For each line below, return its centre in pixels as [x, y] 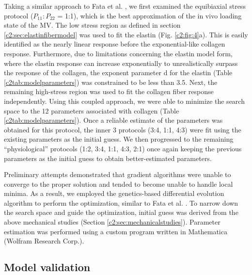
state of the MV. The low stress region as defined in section [92, 25]
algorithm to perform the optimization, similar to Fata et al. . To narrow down [121, 202]
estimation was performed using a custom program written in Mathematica [116, 231]
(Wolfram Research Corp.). [44, 241]
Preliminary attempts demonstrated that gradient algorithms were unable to [118, 174]
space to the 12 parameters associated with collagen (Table [92, 110]
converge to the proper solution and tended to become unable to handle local [118, 184]
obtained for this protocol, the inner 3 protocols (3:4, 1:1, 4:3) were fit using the [123, 129]
